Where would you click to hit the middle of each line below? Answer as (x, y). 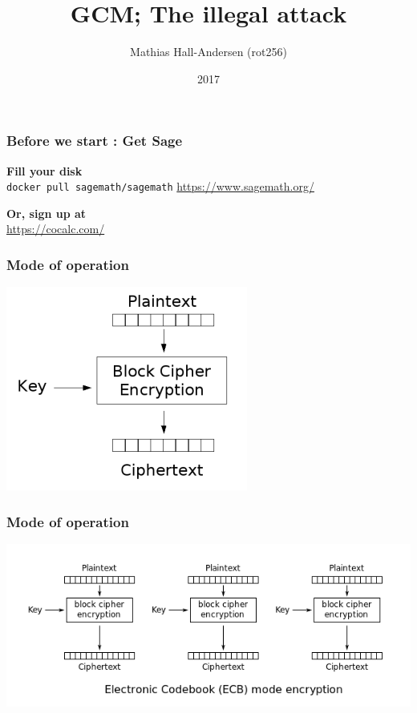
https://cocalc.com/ (56, 229)
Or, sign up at (47, 213)
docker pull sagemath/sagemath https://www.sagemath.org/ (160, 186)
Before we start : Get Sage (95, 141)
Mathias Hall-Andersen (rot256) (208, 52)
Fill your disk (45, 170)
